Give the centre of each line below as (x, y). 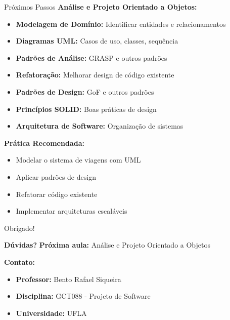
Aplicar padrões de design (56, 176)
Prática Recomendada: (44, 143)
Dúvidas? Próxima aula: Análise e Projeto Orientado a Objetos (107, 245)
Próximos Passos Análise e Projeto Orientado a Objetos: (101, 7)
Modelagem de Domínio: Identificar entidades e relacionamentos (121, 24)
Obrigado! (19, 228)
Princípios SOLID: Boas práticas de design (86, 109)
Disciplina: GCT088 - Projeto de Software (83, 296)
